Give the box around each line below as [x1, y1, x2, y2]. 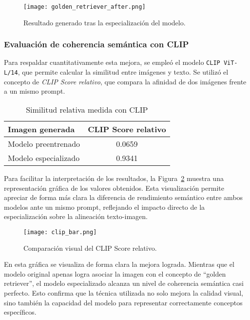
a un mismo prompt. [4, 86, 65, 96]
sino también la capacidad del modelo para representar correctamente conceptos [4, 297, 243, 307]
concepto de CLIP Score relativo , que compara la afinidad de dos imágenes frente [4, 76, 247, 86]
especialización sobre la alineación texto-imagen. [4, 211, 148, 221]
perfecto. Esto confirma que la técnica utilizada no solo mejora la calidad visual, [4, 287, 243, 298]
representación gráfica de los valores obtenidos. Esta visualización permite [4, 182, 224, 193]
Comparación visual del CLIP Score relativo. [23, 242, 157, 253]
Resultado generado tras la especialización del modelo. [23, 17, 186, 27]
